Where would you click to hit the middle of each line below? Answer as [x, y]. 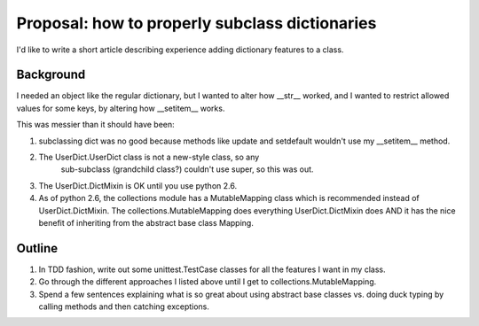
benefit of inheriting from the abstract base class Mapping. [146, 222]
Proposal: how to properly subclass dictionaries [196, 23]
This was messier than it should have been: [95, 125]
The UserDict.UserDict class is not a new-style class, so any [149, 157]
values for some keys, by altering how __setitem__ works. [121, 108]
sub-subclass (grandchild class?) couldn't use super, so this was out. [187, 169]
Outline [37, 248]
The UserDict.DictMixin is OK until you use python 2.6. [138, 185]
